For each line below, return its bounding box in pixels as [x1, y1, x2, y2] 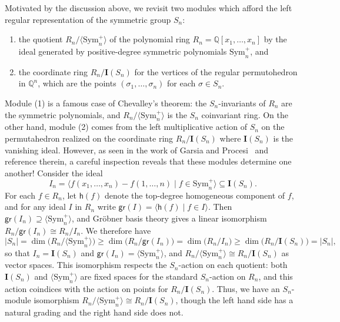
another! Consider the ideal [5, 166, 103, 179]
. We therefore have [81, 224, 151, 236]
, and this [258, 270, 293, 282]
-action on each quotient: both [178, 259, 288, 271]
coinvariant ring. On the [201, 108, 289, 120]
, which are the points [38, 77, 116, 89]
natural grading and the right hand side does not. [5, 306, 184, 318]
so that [5, 246, 30, 259]
